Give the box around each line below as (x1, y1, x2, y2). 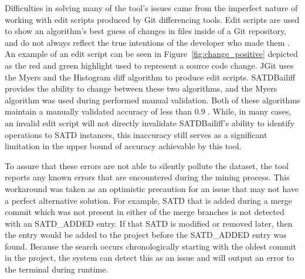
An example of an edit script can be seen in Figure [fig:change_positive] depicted (5, 48, 298, 60)
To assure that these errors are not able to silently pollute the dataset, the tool (5, 159, 289, 172)
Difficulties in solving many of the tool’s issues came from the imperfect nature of (5, 2, 298, 14)
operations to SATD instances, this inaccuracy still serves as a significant (5, 128, 267, 140)
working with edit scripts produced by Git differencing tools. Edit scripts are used (5, 13, 300, 25)
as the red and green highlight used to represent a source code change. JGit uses (5, 59, 294, 71)
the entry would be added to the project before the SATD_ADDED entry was (5, 228, 287, 241)
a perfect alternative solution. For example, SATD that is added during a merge (5, 194, 292, 206)
